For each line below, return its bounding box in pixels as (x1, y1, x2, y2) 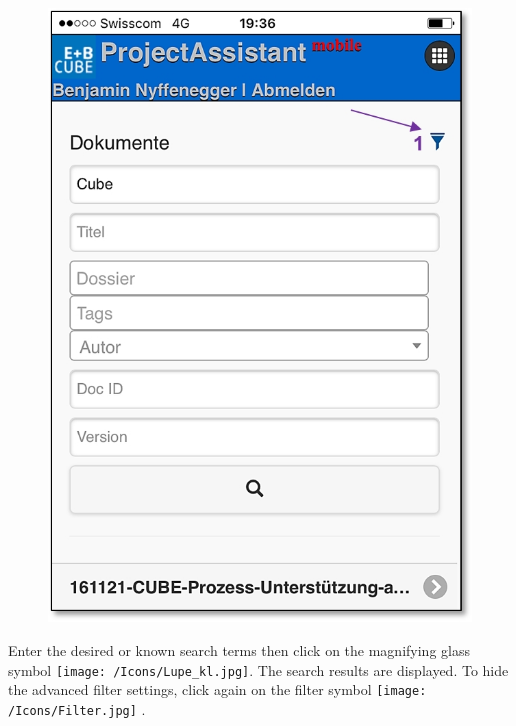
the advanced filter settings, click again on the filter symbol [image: (8, 679, 427, 700)
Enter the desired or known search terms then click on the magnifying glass (8, 640, 470, 661)
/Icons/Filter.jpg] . (8, 698, 146, 719)
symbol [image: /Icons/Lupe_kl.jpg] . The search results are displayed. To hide (8, 659, 509, 680)
